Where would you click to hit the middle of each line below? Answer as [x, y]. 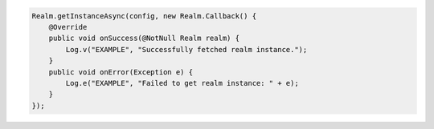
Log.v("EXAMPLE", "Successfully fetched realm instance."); [186, 49]
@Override [68, 27]
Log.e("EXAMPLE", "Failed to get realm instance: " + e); [182, 83]
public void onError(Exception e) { [121, 72]
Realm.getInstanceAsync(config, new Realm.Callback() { [144, 16]
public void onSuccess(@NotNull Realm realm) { [144, 38]
